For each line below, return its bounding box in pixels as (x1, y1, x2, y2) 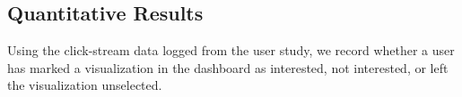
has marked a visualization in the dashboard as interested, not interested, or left (7, 58, 449, 77)
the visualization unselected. (7, 76, 162, 94)
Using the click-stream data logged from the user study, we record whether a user (7, 41, 455, 60)
